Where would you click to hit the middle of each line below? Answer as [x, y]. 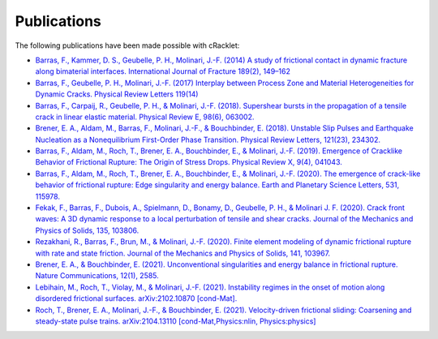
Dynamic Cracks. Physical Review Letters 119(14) [117, 94]
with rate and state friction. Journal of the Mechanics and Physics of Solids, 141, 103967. [183, 253]
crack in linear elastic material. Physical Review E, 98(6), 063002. [145, 117]
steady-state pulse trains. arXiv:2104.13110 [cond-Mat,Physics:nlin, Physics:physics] [176, 321]
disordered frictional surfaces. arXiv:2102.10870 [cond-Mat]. [136, 298]
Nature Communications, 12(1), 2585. [97, 276]
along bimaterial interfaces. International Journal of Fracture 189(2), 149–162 [163, 71]
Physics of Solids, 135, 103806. [87, 230]
